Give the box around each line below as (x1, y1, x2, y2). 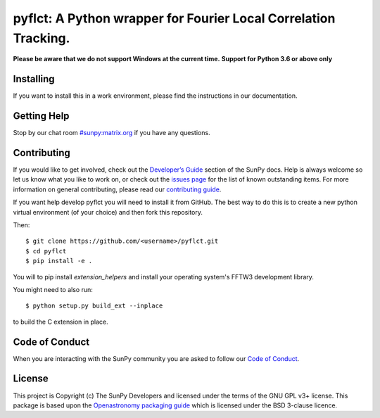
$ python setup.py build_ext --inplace (25, 302, 163, 310)
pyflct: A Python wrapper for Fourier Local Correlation (13, 11, 336, 26)
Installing (13, 73, 56, 85)
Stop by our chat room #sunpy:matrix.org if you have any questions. (13, 129, 210, 137)
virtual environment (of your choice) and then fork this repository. (13, 208, 203, 216)
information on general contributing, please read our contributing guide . (13, 185, 222, 194)
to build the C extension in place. (13, 317, 108, 326)
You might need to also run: (13, 285, 93, 293)
